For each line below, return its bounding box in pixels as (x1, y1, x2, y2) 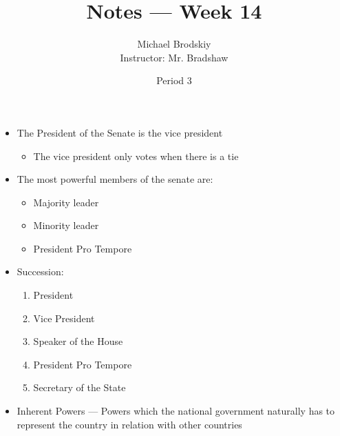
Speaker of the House (33, 334, 123, 348)
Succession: (17, 264, 64, 279)
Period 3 (156, 73, 192, 88)
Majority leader (33, 195, 99, 209)
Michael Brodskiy (137, 37, 211, 51)
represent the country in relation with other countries (17, 417, 242, 431)
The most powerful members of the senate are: (17, 172, 213, 186)
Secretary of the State (33, 380, 126, 395)
